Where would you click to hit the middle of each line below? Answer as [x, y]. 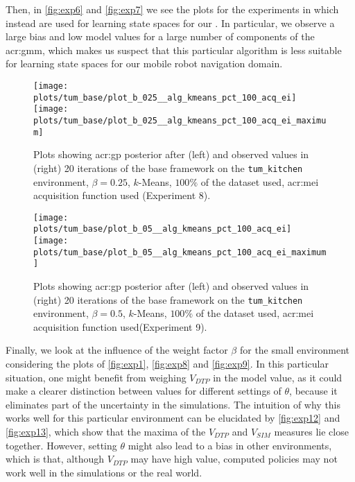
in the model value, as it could [278, 377]
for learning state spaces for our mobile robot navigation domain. [144, 63]
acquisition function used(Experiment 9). [120, 326]
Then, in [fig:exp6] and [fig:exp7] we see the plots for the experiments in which [172, 9]
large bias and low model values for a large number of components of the [160, 36]
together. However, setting [61, 445]
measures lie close [311, 431]
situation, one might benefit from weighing [96, 377]
